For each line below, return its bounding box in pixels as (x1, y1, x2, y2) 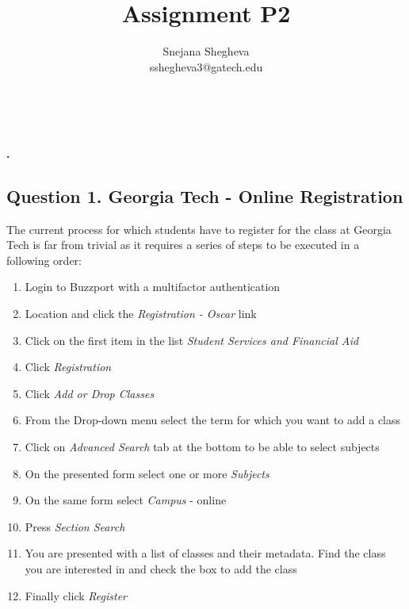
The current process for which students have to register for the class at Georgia (6, 220, 392, 237)
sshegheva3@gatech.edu (149, 58, 263, 75)
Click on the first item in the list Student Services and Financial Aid (25, 331, 359, 348)
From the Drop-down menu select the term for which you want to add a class (25, 412, 401, 428)
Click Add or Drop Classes (25, 385, 155, 401)
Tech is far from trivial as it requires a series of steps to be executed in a (6, 236, 360, 253)
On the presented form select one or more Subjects (25, 465, 269, 481)
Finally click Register (25, 587, 128, 603)
